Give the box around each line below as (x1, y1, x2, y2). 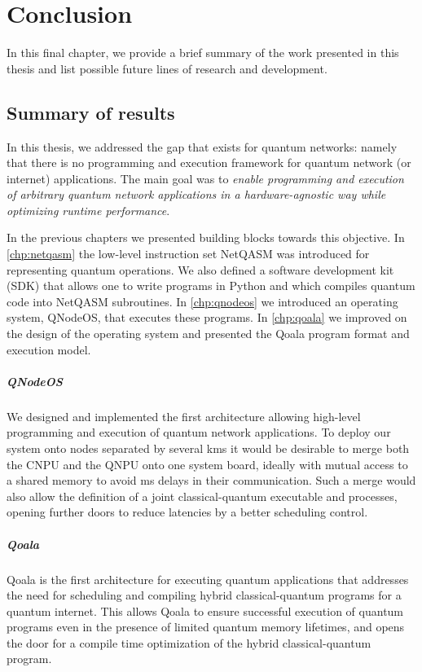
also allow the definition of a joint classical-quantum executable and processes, (7, 487, 398, 504)
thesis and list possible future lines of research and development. (7, 59, 327, 77)
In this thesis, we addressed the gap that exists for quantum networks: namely (7, 138, 398, 155)
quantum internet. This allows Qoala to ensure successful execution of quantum (7, 602, 404, 619)
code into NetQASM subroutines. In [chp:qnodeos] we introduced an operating (7, 292, 398, 310)
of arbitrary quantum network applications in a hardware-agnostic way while (7, 186, 386, 203)
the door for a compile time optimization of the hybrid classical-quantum (7, 634, 371, 651)
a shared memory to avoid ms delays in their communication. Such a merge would (7, 472, 416, 489)
